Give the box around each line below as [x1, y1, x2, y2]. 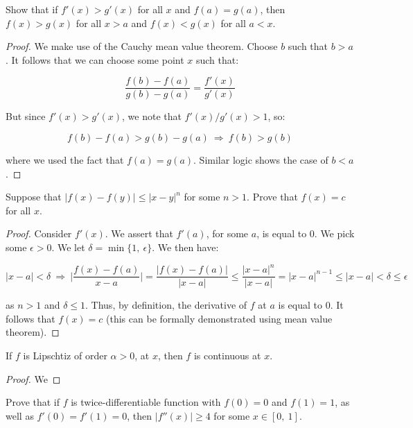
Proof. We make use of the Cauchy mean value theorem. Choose [6, 39, 278, 53]
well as [6, 408, 34, 422]
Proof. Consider [6, 226, 72, 241]
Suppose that [6, 189, 62, 204]
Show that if [6, 2, 58, 16]
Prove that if [6, 395, 60, 409]
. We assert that [105, 226, 173, 241]
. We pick [314, 226, 355, 241]
